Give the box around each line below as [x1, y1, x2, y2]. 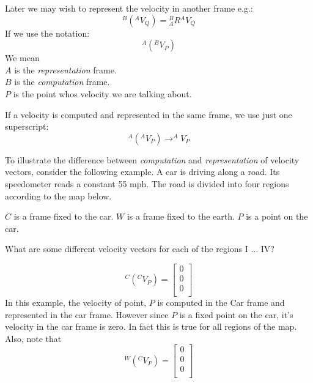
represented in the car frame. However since [5, 308, 169, 321]
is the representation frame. [14, 63, 117, 76]
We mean [5, 51, 40, 64]
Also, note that [5, 332, 62, 344]
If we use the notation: [5, 26, 90, 39]
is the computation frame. [14, 75, 110, 88]
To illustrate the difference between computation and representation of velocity [5, 153, 300, 166]
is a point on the [246, 210, 308, 223]
